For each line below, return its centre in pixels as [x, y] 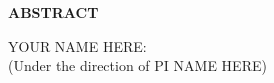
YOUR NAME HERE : [77, 45]
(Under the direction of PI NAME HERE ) [137, 65]
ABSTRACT [53, 12]
